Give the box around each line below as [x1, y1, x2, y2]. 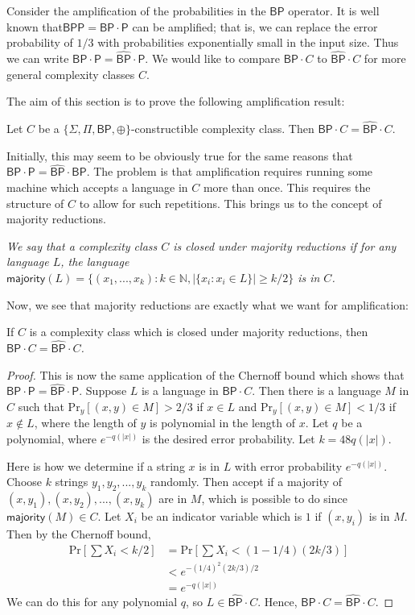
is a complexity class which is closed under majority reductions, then [29, 323, 368, 340]
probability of [6, 34, 73, 51]
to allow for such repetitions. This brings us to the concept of [79, 194, 382, 211]
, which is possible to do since [201, 490, 347, 506]
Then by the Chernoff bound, [6, 526, 151, 542]
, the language [60, 253, 129, 270]
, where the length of [34, 414, 137, 431]
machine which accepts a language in [6, 179, 188, 195]
